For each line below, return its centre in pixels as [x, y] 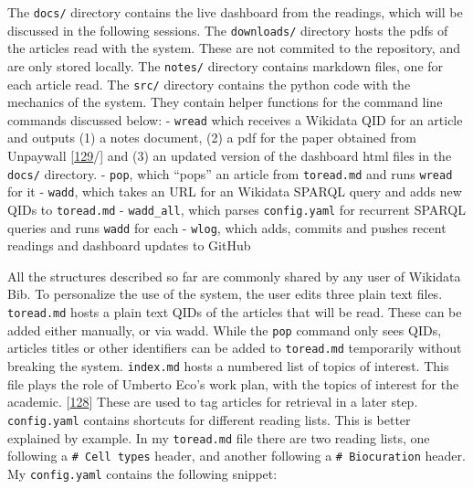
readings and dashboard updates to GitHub [129, 245]
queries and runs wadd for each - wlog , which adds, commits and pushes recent [227, 227]
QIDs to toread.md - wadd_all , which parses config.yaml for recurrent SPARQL [236, 209]
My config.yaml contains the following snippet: [142, 473]
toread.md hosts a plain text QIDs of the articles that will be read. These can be [235, 312]
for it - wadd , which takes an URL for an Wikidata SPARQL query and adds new [235, 191]
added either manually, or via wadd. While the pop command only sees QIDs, [225, 330]
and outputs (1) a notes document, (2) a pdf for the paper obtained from [212, 138]
